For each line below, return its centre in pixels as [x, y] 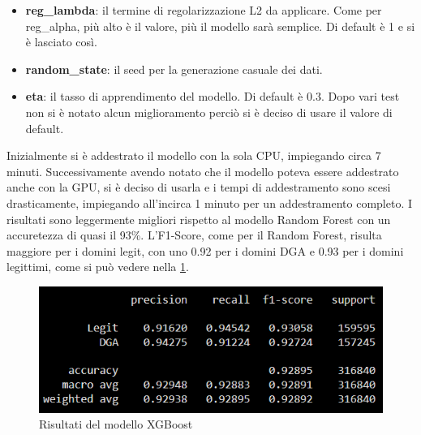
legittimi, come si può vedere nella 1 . [98, 267]
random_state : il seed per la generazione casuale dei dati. [174, 69]
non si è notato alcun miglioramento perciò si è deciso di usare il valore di [209, 112]
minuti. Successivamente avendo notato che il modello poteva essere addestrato [203, 171]
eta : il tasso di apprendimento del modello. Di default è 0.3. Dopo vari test [213, 96]
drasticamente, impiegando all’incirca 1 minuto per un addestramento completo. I [210, 202]
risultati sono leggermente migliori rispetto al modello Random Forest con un [199, 219]
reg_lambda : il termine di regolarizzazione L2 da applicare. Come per [204, 10]
